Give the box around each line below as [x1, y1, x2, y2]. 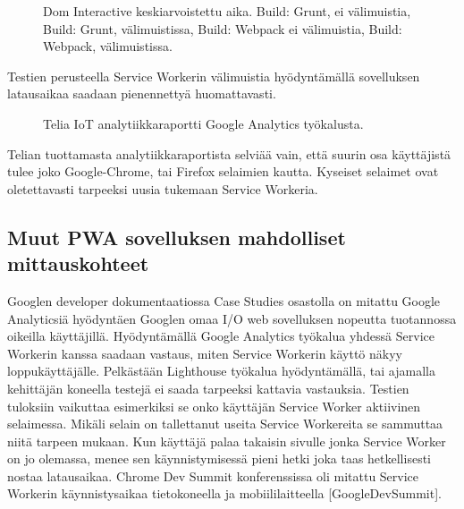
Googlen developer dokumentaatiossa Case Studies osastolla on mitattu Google [7, 291, 441, 310]
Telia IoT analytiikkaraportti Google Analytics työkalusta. [43, 114, 364, 132]
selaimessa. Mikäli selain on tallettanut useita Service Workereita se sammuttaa [7, 414, 443, 433]
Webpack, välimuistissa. [43, 37, 173, 55]
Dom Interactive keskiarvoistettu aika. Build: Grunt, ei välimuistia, [43, 2, 411, 20]
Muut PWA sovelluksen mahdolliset [7, 223, 346, 250]
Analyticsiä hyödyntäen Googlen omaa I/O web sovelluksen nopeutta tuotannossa [7, 309, 457, 327]
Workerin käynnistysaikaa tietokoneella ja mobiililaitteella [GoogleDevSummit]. [7, 484, 442, 503]
